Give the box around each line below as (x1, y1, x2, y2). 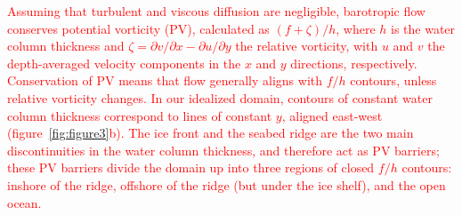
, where (336, 19, 376, 37)
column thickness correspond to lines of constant (7, 106, 272, 124)
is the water (391, 19, 456, 37)
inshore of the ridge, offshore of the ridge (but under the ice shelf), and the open (7, 175, 446, 194)
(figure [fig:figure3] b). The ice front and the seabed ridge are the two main (7, 123, 414, 142)
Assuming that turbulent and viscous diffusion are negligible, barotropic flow (7, 2, 426, 20)
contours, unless (350, 71, 437, 90)
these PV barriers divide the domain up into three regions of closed (7, 158, 375, 177)
